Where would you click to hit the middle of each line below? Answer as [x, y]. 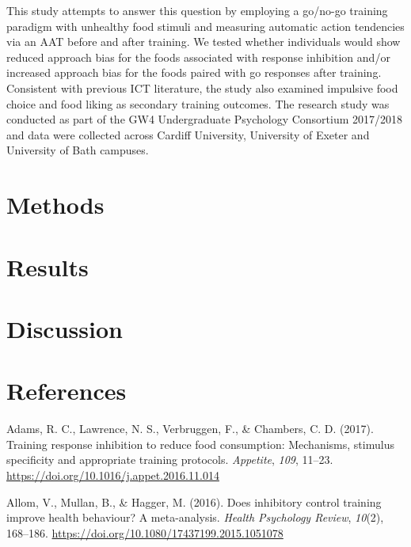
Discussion [65, 328]
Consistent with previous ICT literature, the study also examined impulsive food [202, 87]
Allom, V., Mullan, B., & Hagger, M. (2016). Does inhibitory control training [194, 501]
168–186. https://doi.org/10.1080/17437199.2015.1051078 [145, 532]
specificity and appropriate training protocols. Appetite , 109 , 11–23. [170, 460]
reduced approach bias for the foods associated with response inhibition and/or [198, 57]
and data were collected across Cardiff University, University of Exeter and [188, 134]
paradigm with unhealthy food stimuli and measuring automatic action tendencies [205, 26]
